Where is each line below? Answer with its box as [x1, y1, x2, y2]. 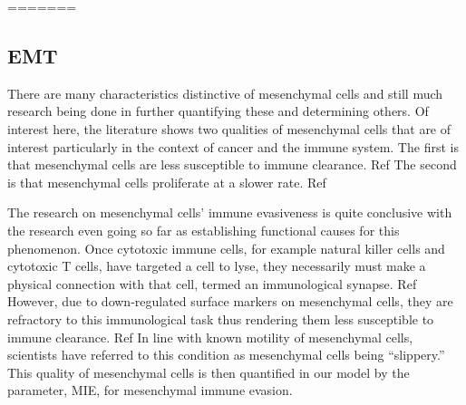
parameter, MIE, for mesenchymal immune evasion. [7, 381, 293, 400]
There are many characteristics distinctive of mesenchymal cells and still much [7, 83, 443, 102]
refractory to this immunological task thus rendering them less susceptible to [7, 309, 434, 328]
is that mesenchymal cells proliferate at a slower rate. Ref [7, 172, 326, 191]
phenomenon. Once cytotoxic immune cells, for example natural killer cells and [7, 238, 445, 257]
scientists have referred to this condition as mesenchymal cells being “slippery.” [7, 345, 445, 364]
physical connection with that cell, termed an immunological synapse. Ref [7, 274, 417, 293]
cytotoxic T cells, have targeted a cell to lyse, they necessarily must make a [7, 256, 426, 275]
